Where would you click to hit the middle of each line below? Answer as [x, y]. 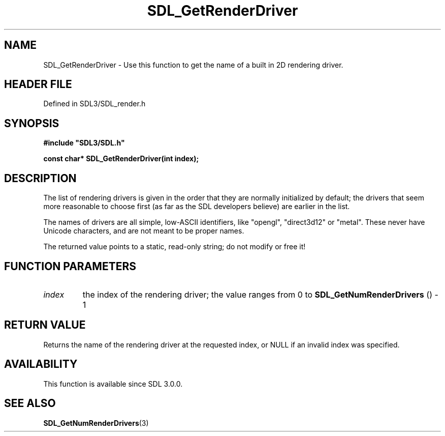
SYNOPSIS [32, 123]
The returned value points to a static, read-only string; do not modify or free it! [174, 247]
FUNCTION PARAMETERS [70, 266]
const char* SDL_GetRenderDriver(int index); [121, 159]
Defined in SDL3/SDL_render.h [94, 104]
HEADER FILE [38, 84]
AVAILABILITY [41, 364]
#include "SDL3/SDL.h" [84, 143]
